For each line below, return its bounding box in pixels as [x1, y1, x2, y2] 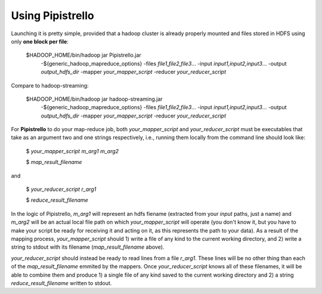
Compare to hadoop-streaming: [11, 82, 89, 89]
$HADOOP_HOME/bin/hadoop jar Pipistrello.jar [26, 51, 141, 59]
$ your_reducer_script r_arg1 [26, 185, 97, 193]
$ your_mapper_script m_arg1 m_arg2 [26, 147, 119, 154]
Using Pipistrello [11, 9, 95, 22]
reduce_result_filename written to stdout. [11, 279, 112, 286]
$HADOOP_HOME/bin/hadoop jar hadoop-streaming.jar [26, 95, 163, 103]
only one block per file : [11, 38, 69, 45]
